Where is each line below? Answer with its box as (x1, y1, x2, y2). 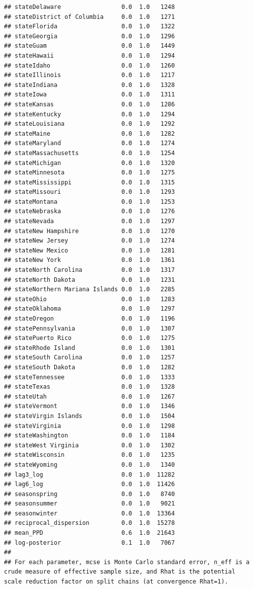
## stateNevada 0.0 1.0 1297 (4, 218, 175, 225)
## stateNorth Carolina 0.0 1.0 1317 (4, 266, 175, 274)
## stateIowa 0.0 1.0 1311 (4, 91, 175, 98)
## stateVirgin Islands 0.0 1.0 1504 (4, 412, 175, 420)
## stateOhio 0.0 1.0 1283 (4, 295, 175, 303)
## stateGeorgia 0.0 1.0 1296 (4, 32, 175, 40)
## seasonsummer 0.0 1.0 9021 (4, 500, 175, 507)
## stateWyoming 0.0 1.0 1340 (4, 461, 175, 468)
